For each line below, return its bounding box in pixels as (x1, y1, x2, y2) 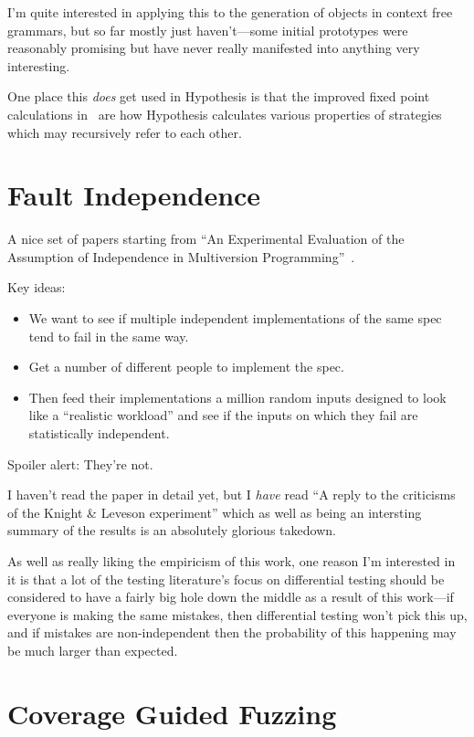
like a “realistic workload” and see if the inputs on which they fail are (28, 405, 418, 425)
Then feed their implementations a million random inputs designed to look (28, 387, 447, 406)
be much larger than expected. (7, 640, 178, 659)
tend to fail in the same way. (28, 326, 189, 345)
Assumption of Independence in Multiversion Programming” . (7, 247, 355, 266)
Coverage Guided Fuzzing (7, 694, 337, 732)
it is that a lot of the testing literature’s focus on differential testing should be (7, 569, 445, 588)
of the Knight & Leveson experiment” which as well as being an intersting (7, 502, 422, 521)
